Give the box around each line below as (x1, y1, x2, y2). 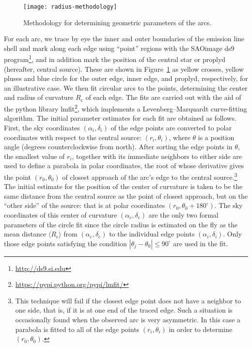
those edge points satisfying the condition (4, 238, 127, 248)
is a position (198, 132, 235, 142)
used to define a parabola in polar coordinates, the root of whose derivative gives (4, 160, 244, 171)
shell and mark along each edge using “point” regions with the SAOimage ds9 (4, 43, 235, 53)
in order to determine (169, 324, 233, 334)
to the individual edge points (109, 229, 195, 239)
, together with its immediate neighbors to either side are (72, 151, 242, 161)
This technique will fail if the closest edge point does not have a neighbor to (15, 295, 241, 305)
